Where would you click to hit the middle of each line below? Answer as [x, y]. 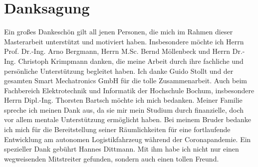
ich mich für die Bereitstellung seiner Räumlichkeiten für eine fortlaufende [117, 129]
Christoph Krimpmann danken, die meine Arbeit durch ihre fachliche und [131, 61]
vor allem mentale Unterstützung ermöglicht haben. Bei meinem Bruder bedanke [128, 119]
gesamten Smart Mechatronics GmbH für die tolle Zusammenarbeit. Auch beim [126, 81]
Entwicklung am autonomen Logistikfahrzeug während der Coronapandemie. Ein [128, 139]
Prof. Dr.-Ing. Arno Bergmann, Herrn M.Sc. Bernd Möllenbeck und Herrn [117, 51]
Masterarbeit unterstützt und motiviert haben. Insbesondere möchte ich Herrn [124, 41]
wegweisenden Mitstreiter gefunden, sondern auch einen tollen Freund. [112, 158]
